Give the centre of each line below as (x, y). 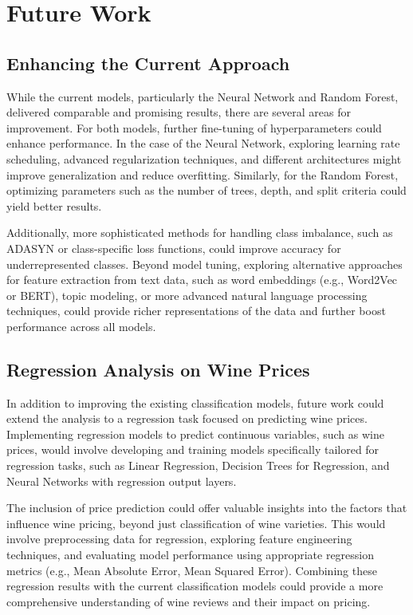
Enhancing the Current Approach (148, 63)
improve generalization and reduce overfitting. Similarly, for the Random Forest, (203, 174)
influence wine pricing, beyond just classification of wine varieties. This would (196, 523)
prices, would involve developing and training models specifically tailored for (193, 449)
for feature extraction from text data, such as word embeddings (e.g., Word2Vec (202, 280)
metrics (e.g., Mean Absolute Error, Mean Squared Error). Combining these (192, 570)
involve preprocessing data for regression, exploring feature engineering (179, 539)
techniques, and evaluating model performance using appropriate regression (191, 555)
